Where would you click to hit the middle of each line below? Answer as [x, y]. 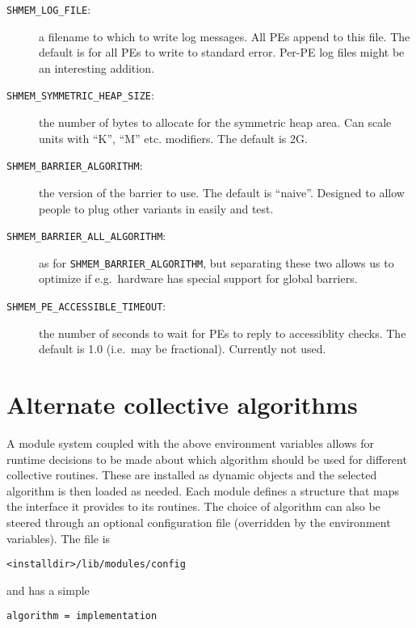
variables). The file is [59, 538]
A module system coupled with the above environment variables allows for [191, 443]
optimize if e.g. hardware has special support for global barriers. [198, 278]
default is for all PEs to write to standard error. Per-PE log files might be [222, 52]
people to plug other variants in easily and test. [156, 208]
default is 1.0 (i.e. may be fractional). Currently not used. [183, 349]
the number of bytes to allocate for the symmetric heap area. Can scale [215, 122]
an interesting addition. [97, 67]
